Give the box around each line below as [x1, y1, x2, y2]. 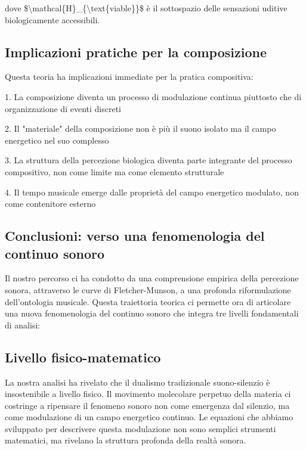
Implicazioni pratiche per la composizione [5, 42, 267, 61]
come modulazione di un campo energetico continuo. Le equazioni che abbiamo [5, 411, 293, 423]
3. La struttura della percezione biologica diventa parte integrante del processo [5, 154, 292, 166]
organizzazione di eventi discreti [5, 102, 121, 114]
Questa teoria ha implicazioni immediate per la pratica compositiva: [5, 70, 254, 83]
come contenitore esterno [5, 197, 96, 210]
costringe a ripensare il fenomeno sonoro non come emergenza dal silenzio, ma [5, 399, 290, 411]
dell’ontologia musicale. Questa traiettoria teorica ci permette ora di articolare [5, 295, 291, 308]
